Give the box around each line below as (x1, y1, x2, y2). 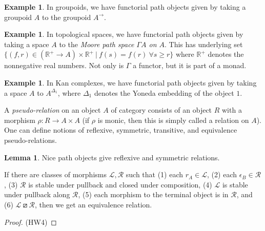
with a (222, 104, 242, 115)
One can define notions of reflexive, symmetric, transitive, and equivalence (4, 124, 237, 135)
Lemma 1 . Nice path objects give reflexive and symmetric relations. (4, 152, 220, 162)
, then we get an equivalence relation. (34, 199, 152, 209)
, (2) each (207, 169, 237, 180)
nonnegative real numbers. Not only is (4, 60, 124, 71)
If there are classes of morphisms (4, 169, 107, 180)
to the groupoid (42, 11, 91, 22)
